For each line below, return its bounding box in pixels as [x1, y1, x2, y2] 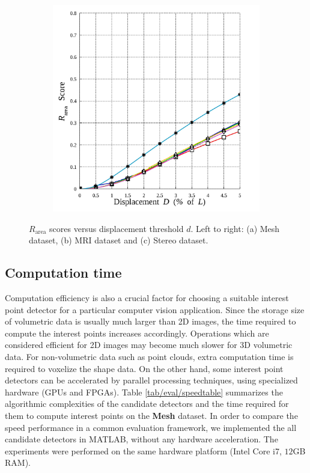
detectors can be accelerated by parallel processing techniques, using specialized [5, 374, 298, 386]
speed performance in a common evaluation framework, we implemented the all [5, 421, 297, 433]
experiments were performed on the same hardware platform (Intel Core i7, [5, 444, 282, 457]
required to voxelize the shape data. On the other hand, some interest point [5, 362, 284, 374]
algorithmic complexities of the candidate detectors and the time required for [5, 397, 289, 410]
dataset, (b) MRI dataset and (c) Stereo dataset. [29, 234, 208, 246]
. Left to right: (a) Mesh [190, 222, 280, 234]
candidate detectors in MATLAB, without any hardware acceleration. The [5, 433, 278, 445]
